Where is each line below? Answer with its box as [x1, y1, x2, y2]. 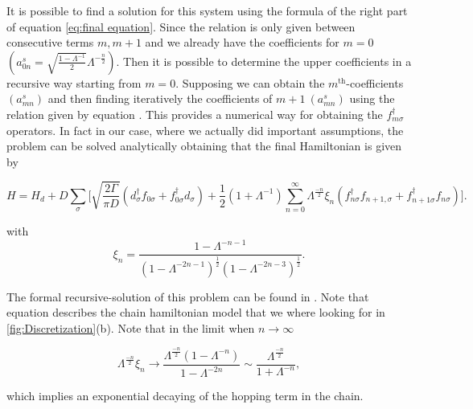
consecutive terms [6, 34, 94, 51]
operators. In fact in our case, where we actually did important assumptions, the [6, 121, 404, 138]
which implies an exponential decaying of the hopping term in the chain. [6, 387, 364, 404]
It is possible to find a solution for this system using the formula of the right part [6, 2, 408, 18]
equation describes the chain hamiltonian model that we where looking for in [6, 304, 385, 321]
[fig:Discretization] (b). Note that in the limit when [6, 319, 255, 336]
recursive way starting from [6, 74, 142, 91]
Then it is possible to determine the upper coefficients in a [123, 52, 412, 69]
